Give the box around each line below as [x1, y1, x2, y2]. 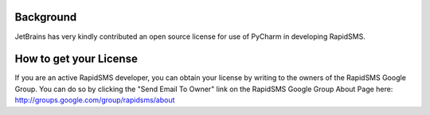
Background [14, 10, 77, 24]
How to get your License [14, 52, 139, 66]
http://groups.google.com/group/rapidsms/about [14, 95, 175, 105]
